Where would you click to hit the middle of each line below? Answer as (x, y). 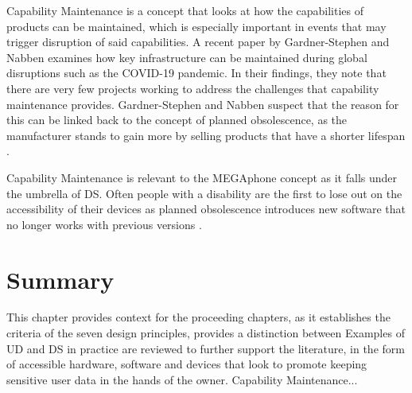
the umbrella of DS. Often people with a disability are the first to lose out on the (204, 193)
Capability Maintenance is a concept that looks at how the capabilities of (185, 10)
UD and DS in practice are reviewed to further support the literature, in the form (206, 348)
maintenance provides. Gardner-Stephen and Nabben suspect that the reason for (203, 104)
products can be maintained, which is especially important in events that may (196, 26)
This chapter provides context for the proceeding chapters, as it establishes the (198, 317)
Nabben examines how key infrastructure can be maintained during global (187, 57)
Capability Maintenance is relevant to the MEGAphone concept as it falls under (202, 177)
